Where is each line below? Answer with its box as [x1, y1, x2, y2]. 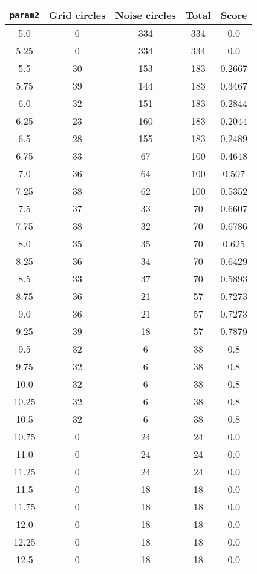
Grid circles [49, 8, 106, 22]
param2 [10, 10, 40, 20]
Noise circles [115, 8, 176, 22]
